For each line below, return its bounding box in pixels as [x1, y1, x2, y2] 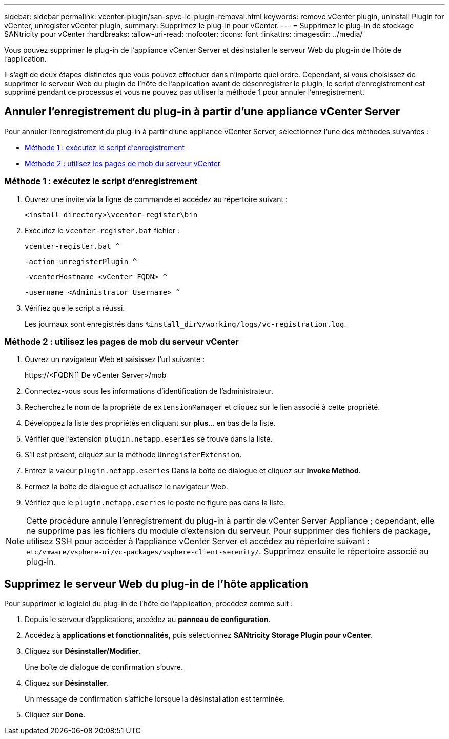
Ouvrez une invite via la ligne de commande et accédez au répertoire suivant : [25, 194, 288, 204]
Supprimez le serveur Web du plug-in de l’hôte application [4, 577, 309, 590]
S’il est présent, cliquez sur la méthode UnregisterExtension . [25, 450, 242, 460]
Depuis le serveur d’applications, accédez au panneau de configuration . [25, 615, 271, 624]
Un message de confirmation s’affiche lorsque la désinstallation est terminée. [25, 694, 285, 704]
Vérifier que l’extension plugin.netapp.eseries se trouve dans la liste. [25, 434, 273, 444]
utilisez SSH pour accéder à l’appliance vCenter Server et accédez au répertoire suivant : [26, 536, 370, 547]
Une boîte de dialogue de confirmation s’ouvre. [25, 663, 183, 672]
